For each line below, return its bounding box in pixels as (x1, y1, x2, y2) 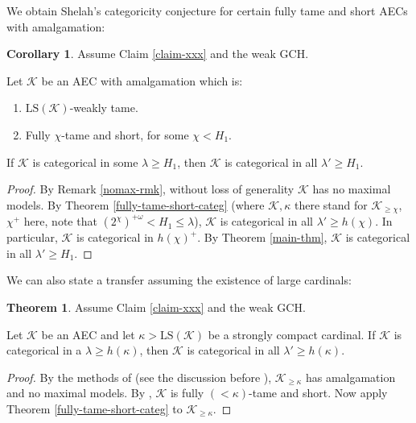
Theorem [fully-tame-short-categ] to (6, 400, 183, 417)
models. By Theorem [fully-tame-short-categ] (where (6, 196, 265, 213)
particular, (6, 229, 58, 246)
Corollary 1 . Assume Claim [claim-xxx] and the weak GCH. (6, 45, 309, 62)
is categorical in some (32, 153, 138, 170)
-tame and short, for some (61, 126, 189, 143)
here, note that (23, 213, 97, 230)
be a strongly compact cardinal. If (208, 326, 376, 342)
